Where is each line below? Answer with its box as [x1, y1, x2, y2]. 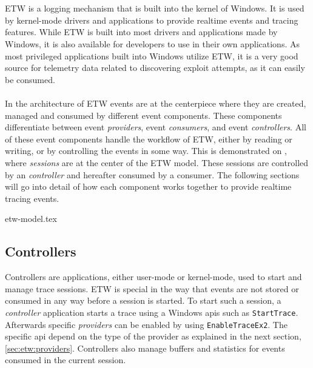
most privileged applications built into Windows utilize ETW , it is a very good [5, 49, 298, 62]
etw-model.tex [5, 212, 57, 225]
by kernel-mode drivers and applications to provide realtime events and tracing [5, 13, 298, 26]
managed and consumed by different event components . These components [5, 109, 282, 121]
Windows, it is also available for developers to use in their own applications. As [5, 37, 300, 50]
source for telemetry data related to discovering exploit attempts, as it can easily [5, 61, 305, 74]
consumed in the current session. [5, 353, 126, 366]
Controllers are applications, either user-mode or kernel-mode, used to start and [5, 270, 302, 283]
